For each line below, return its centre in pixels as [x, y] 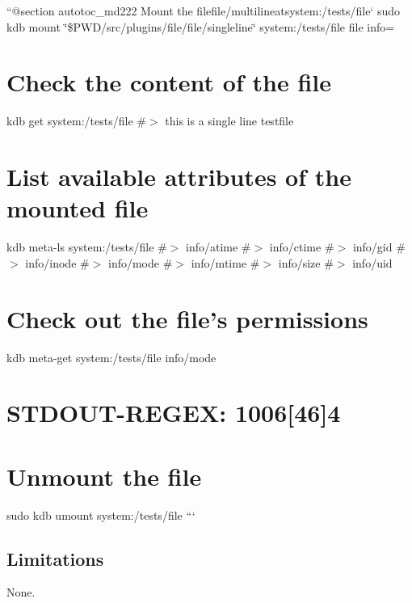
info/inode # [57, 262]
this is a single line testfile [229, 121]
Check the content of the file [169, 82]
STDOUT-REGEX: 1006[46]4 [174, 413]
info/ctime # [302, 247]
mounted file [78, 208]
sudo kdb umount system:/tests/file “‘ [101, 514]
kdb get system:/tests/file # [76, 121]
